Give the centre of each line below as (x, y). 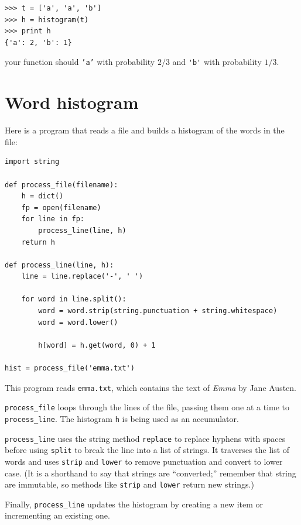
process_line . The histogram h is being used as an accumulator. (122, 418)
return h (38, 242)
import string (32, 162)
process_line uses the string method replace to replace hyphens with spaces (145, 438)
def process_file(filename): (61, 185)
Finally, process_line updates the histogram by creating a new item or (134, 504)
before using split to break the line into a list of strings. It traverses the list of (147, 450)
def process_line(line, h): (59, 265)
